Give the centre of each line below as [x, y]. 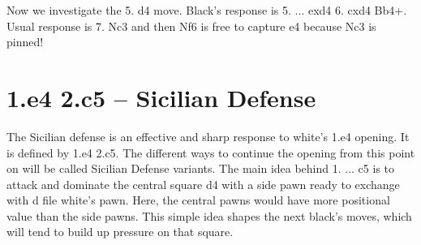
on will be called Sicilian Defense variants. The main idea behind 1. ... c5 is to [201, 168]
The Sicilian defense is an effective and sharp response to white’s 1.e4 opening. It [208, 136]
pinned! [25, 42]
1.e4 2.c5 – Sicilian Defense [161, 97]
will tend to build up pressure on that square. [120, 232]
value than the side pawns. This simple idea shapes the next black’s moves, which [209, 215]
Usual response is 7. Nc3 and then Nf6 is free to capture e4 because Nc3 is [191, 26]
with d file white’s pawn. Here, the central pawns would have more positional [198, 200]
